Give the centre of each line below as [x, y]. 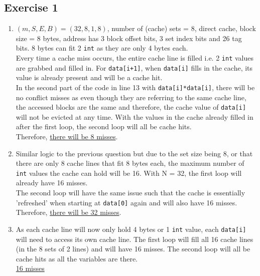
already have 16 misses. [52, 183]
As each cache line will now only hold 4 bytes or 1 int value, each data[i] [131, 229]
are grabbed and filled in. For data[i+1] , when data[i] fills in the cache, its [134, 67]
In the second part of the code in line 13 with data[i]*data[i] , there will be [135, 87]
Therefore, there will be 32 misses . [69, 212]
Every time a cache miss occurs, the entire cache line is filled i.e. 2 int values [135, 58]
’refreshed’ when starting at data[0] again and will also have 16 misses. [126, 202]
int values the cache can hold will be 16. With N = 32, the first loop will [129, 173]
